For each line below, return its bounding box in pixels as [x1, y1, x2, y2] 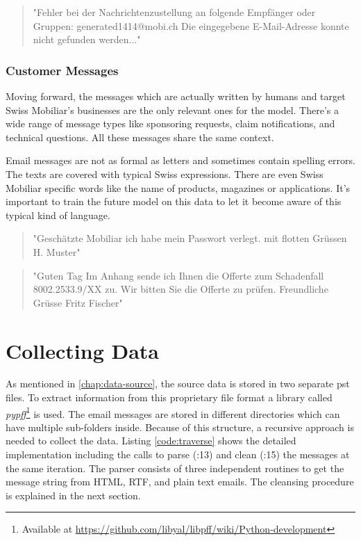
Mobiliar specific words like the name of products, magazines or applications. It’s [6, 180, 351, 195]
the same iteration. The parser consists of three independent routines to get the [6, 460, 344, 475]
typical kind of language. [6, 207, 110, 222]
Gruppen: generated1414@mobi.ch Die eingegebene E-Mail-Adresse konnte [33, 18, 349, 33]
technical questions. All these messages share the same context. [6, 129, 274, 144]
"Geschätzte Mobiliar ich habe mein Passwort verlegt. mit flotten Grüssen [33, 231, 347, 245]
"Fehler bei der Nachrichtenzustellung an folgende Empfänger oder [33, 5, 316, 19]
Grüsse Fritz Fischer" [33, 295, 123, 309]
